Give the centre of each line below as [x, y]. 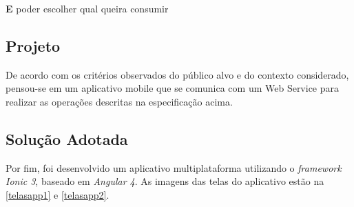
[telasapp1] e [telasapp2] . [58, 194]
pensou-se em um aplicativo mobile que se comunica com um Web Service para [173, 88]
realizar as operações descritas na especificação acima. [119, 101]
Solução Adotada [67, 138]
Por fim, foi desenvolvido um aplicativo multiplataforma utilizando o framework [174, 167]
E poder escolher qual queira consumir [87, 8]
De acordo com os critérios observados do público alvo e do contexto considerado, [177, 74]
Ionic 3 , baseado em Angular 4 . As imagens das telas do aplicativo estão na [165, 181]
